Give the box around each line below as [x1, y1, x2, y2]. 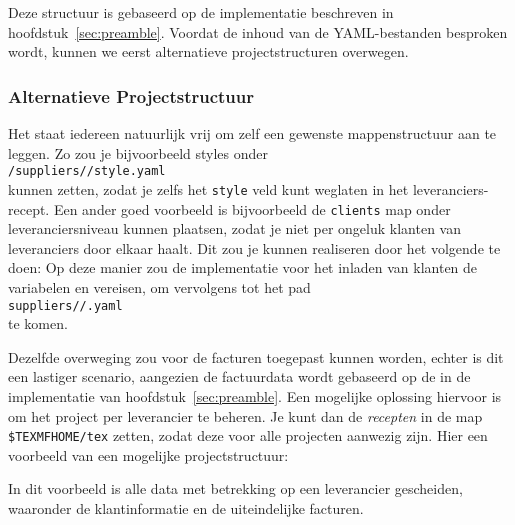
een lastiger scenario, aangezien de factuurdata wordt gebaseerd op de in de [8, 366, 471, 387]
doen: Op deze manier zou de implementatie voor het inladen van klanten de [8, 257, 478, 278]
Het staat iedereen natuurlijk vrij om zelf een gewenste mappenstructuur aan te [8, 123, 497, 143]
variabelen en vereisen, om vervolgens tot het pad [8, 276, 311, 297]
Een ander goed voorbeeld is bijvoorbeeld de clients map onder [53, 198, 451, 219]
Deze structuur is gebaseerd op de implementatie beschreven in [8, 2, 394, 22]
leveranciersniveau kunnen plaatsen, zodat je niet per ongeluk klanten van [8, 218, 461, 239]
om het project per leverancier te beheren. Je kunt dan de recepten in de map [8, 405, 483, 426]
